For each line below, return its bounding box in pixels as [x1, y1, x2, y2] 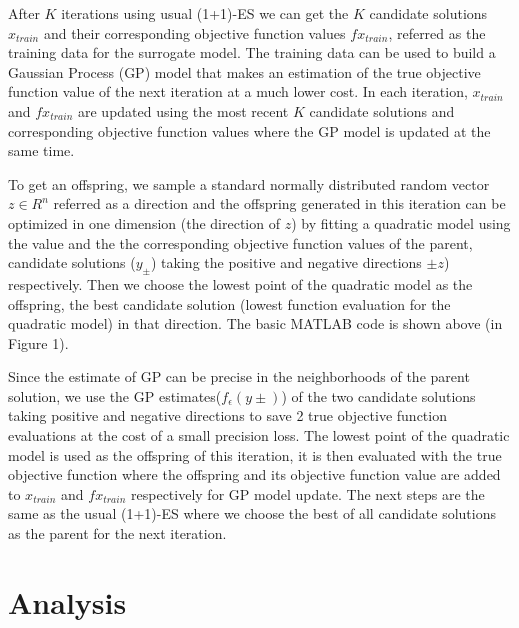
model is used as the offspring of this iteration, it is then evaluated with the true [8, 444, 502, 465]
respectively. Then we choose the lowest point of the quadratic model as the [8, 273, 473, 294]
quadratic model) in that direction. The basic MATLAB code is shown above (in [8, 313, 503, 334]
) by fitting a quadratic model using [291, 212, 511, 233]
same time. [8, 140, 75, 161]
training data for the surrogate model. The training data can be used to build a [8, 42, 496, 63]
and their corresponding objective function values [43, 22, 346, 43]
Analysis [8, 581, 127, 622]
